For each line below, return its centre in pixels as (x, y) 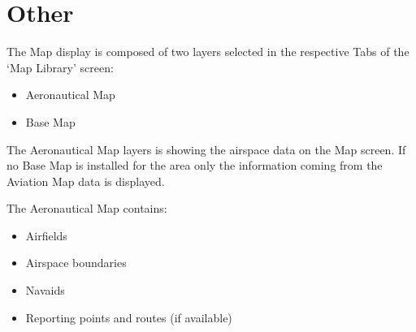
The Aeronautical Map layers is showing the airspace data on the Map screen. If (206, 149)
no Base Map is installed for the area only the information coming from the (195, 165)
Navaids (45, 290)
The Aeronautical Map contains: (87, 208)
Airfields (46, 235)
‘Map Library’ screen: (60, 67)
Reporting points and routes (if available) (129, 317)
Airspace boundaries (76, 263)
